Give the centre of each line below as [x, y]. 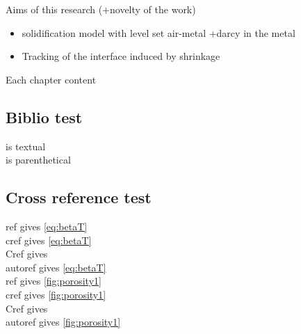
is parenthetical [38, 160]
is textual [26, 146]
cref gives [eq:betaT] [49, 240]
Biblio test [44, 117]
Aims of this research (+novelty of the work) [101, 9]
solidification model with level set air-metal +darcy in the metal [158, 32]
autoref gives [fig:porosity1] [63, 322]
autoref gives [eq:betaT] [56, 267]
